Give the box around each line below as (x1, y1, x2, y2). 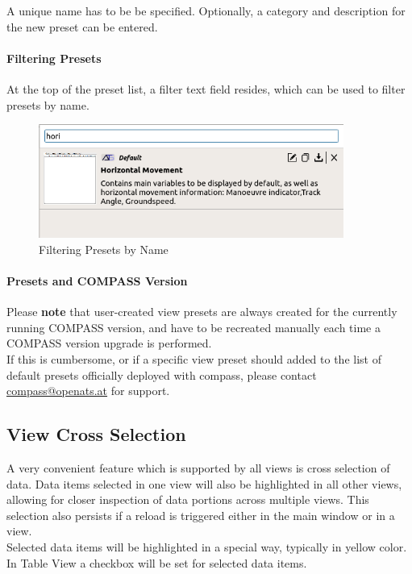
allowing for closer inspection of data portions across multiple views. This (6, 491, 369, 508)
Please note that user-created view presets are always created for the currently (6, 303, 397, 320)
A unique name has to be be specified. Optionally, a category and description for (6, 2, 406, 19)
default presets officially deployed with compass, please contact (6, 366, 317, 383)
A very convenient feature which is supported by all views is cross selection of (6, 459, 390, 476)
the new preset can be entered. (6, 18, 158, 35)
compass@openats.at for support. (6, 382, 170, 399)
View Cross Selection (6, 422, 186, 447)
